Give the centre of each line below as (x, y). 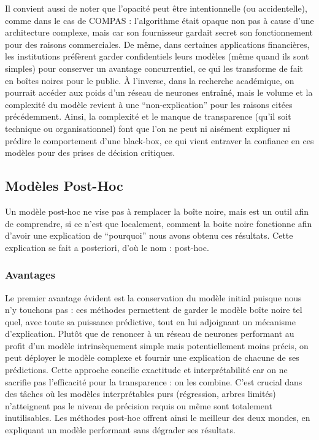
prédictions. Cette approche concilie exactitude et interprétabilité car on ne (146, 370)
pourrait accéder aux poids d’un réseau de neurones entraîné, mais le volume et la (159, 92)
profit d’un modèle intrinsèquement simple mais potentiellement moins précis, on (157, 345)
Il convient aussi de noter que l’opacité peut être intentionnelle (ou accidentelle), (156, 8)
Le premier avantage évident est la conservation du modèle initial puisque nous (153, 297)
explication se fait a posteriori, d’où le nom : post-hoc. (107, 247)
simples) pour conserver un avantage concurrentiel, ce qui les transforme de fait (154, 68)
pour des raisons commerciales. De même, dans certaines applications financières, (157, 44)
